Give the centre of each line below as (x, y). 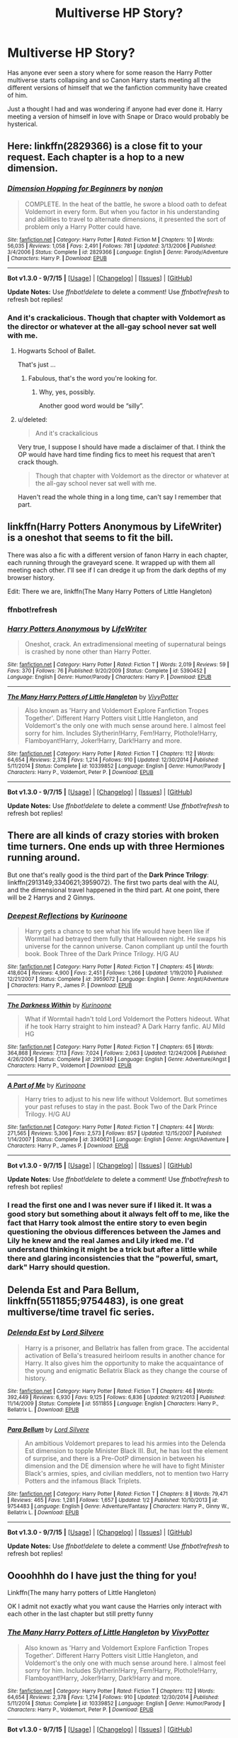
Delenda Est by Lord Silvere (56, 1333)
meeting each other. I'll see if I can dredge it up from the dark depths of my (117, 570)
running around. (44, 858)
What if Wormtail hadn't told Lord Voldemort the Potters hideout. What (127, 1019)
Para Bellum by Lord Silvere (49, 1429)
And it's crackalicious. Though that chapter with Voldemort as (117, 318)
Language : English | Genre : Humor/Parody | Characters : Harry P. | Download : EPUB (109, 677)
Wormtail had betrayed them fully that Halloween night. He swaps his (125, 939)
